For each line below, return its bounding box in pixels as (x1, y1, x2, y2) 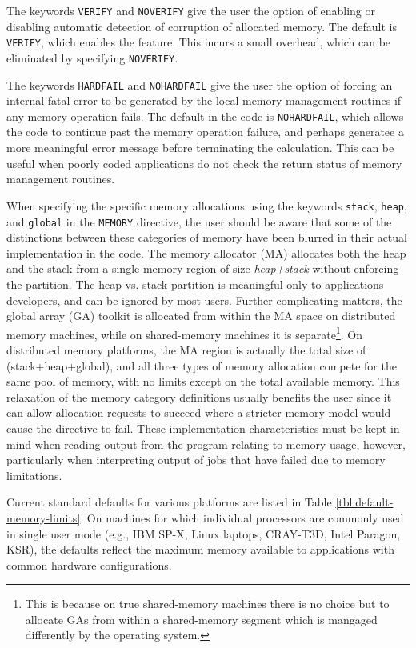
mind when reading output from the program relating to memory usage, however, (6, 435, 406, 452)
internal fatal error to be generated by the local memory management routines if (6, 92, 402, 109)
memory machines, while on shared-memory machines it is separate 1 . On (6, 323, 362, 342)
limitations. (6, 466, 62, 483)
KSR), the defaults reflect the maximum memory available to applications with (6, 541, 394, 558)
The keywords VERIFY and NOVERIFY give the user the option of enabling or (6, 2, 376, 18)
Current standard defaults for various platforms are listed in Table (6, 494, 332, 510)
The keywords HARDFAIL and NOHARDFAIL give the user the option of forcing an (6, 76, 393, 93)
